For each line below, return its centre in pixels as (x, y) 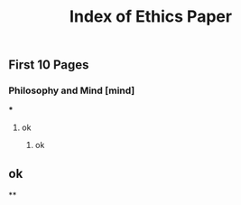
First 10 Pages (49, 65)
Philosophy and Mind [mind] (72, 90)
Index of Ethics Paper (151, 17)
